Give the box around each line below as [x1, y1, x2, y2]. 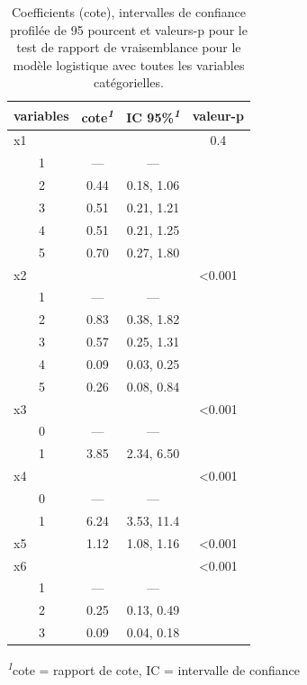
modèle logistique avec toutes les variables [13, 55, 245, 74]
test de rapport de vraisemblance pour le [16, 38, 241, 57]
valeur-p [192, 105, 244, 124]
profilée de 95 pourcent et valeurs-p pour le [10, 20, 248, 39]
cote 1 [81, 104, 114, 126]
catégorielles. [94, 73, 164, 92]
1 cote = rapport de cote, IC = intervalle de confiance [7, 658, 300, 679]
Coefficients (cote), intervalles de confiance [12, 3, 246, 21]
